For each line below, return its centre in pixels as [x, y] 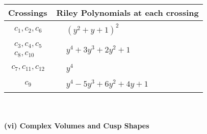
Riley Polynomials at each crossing [127, 12]
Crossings [28, 12]
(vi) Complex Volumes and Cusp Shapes [77, 126]
